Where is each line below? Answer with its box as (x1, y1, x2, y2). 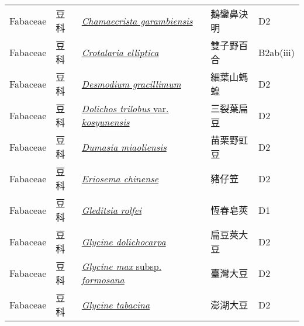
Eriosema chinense (81, 171, 159, 185)
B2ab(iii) (258, 45, 295, 59)
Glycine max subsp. (81, 259, 162, 273)
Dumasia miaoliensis (81, 140, 167, 154)
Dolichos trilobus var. (81, 102, 169, 115)
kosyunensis (81, 115, 130, 129)
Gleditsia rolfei (81, 203, 141, 217)
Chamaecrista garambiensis (81, 13, 193, 27)
